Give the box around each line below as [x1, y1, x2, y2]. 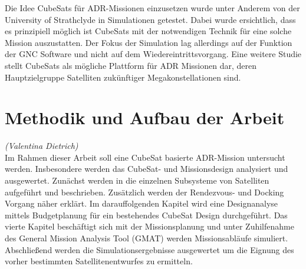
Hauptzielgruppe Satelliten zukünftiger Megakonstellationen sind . [5, 71, 241, 83]
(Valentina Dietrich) [5, 140, 78, 152]
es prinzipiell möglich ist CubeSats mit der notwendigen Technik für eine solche [5, 25, 292, 37]
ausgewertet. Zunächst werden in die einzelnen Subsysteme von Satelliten [5, 174, 269, 187]
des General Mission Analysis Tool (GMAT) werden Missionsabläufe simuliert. [5, 232, 288, 244]
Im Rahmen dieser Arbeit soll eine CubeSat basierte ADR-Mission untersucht [5, 151, 285, 163]
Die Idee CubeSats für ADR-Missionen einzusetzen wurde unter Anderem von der [5, 2, 300, 14]
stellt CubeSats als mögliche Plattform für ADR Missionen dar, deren [5, 59, 256, 71]
